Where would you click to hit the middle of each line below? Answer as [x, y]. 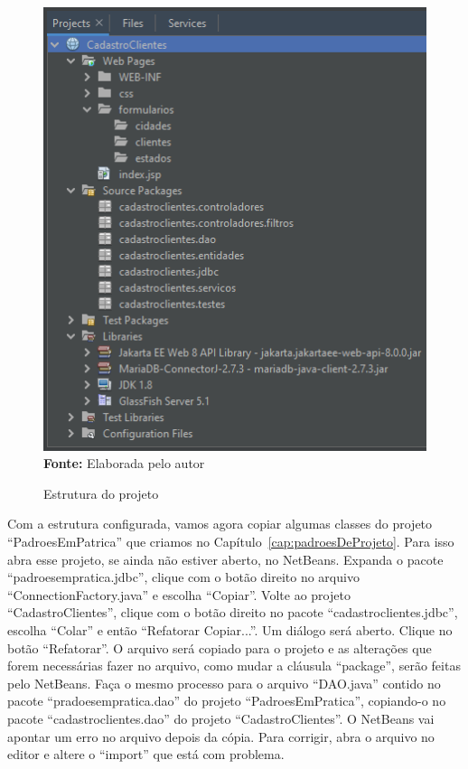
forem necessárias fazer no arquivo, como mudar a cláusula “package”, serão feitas [234, 666]
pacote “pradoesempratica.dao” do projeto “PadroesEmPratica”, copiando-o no [227, 701]
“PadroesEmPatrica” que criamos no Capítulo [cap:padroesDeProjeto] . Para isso [231, 542]
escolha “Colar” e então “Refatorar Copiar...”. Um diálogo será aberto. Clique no [230, 630]
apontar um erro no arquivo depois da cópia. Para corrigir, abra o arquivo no [221, 736]
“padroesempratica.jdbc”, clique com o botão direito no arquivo [183, 577]
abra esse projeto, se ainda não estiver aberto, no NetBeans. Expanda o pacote [225, 559]
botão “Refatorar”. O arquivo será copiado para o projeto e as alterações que [220, 647]
